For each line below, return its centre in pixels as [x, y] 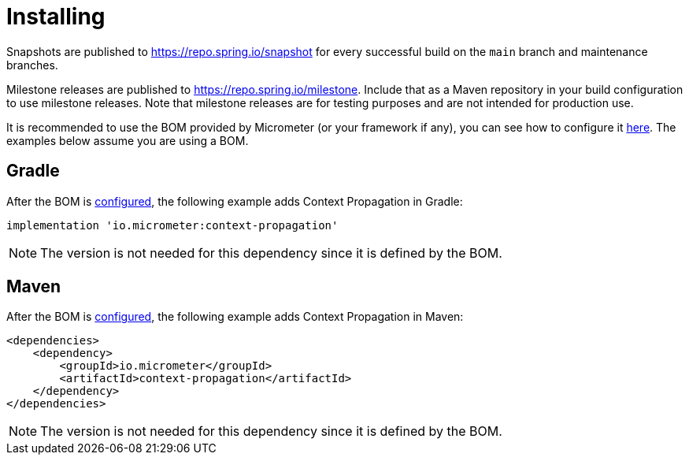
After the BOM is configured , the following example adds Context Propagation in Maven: [235, 317]
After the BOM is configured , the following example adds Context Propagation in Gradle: [235, 201]
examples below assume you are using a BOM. [128, 140]
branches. [32, 65]
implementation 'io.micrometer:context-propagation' [172, 225]
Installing [56, 17]
